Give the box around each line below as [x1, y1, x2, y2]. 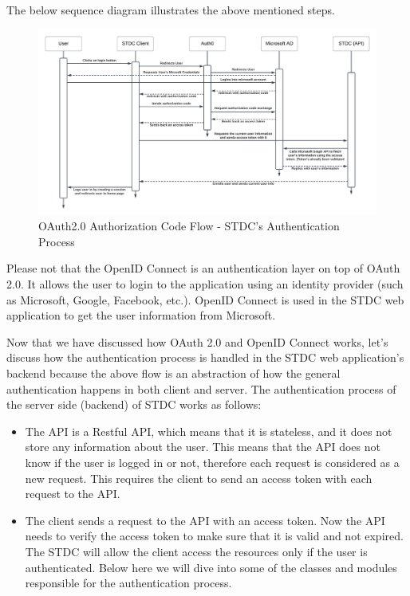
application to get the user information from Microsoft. [6, 307, 276, 323]
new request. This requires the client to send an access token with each [25, 469, 373, 486]
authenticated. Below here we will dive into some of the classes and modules [25, 559, 397, 575]
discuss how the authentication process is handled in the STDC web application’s [6, 349, 404, 366]
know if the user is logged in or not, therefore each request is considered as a [25, 454, 400, 471]
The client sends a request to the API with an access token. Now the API [25, 512, 385, 528]
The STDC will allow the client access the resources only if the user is [25, 543, 368, 559]
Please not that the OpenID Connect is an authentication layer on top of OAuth [6, 260, 400, 276]
